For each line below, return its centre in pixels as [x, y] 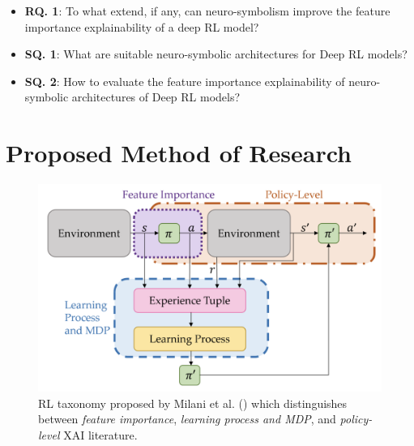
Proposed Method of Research [179, 153]
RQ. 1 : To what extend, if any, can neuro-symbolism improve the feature [207, 11]
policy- [356, 419]
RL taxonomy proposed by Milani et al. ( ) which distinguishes [193, 403]
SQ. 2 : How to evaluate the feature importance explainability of [185, 81]
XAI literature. [100, 434]
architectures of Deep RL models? [156, 97]
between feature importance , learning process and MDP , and [187, 419]
